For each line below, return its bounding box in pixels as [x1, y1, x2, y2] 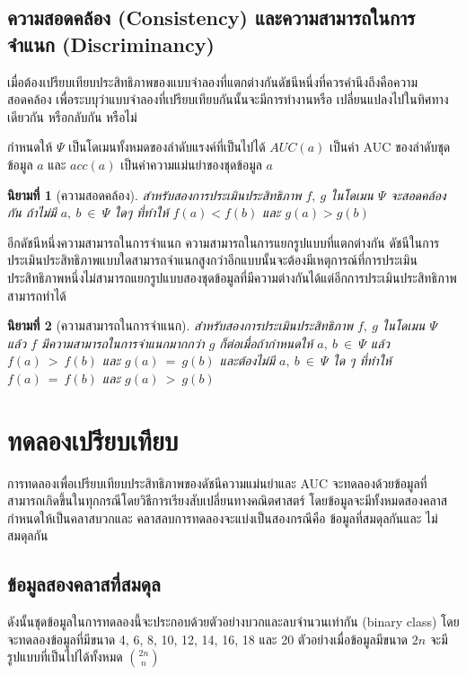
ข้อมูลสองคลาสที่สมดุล [7, 570, 161, 598]
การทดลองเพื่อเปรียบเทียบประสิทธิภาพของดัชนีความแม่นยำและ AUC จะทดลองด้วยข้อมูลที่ [7, 473, 427, 492]
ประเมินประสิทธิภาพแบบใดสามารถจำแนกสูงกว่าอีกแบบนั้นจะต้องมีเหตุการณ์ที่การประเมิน [7, 250, 418, 269]
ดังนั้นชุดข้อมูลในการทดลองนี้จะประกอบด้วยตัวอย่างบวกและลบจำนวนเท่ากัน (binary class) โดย [7, 612, 460, 631]
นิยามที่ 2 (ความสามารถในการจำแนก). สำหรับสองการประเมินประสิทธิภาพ [7, 316, 353, 335]
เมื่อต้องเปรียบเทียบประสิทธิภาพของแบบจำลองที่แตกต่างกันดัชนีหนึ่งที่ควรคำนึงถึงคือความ [7, 72, 418, 91]
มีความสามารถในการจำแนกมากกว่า [41, 333, 205, 352]
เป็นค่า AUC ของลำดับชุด [329, 137, 451, 156]
